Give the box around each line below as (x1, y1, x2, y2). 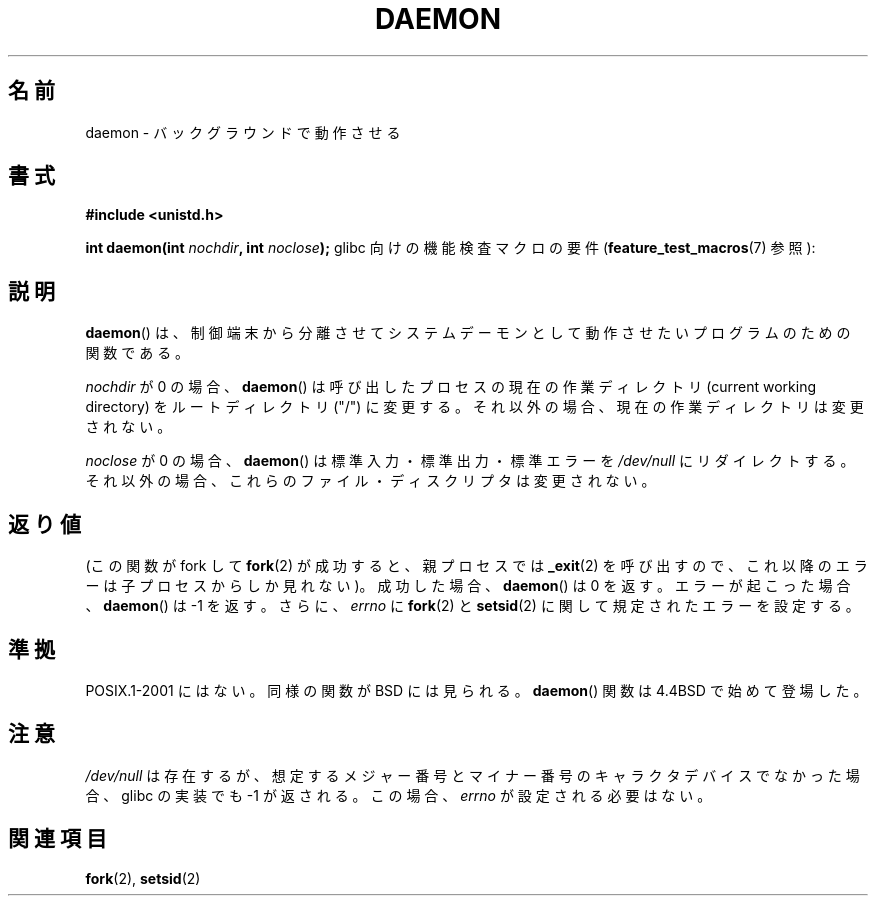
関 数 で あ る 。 (85, 344, 190, 362)
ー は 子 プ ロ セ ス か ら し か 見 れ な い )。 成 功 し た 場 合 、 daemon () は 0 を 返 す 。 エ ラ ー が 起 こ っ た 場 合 (85, 577, 851, 595)
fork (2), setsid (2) (85, 869, 201, 887)
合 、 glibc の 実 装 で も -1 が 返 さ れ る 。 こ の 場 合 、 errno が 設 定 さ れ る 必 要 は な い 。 (85, 786, 712, 804)
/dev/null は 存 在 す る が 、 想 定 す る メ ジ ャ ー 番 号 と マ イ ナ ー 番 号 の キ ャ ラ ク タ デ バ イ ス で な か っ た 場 (85, 766, 860, 784)
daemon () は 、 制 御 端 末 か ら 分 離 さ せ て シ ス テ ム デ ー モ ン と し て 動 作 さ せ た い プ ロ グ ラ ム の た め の (85, 324, 851, 342)
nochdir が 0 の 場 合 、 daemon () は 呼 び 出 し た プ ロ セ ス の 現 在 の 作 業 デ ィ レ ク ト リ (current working (85, 378, 817, 396)
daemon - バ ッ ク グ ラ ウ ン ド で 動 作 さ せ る (85, 123, 401, 141)
